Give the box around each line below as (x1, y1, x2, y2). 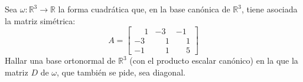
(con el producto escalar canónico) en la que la (129, 54, 298, 67)
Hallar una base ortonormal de (5, 54, 116, 67)
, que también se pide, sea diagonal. (57, 65, 185, 78)
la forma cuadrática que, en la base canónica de (58, 3, 230, 15)
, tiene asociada (241, 3, 298, 15)
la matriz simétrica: (5, 14, 76, 27)
